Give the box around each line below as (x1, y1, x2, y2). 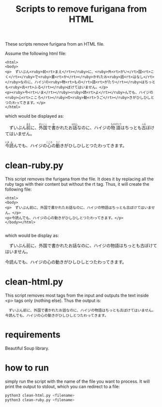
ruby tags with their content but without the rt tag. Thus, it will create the (5, 181, 149, 187)
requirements (5, 329, 60, 340)
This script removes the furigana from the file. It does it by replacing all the (5, 176, 154, 182)
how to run (5, 362, 49, 373)
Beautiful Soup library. (5, 345, 49, 351)
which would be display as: (5, 232, 59, 239)
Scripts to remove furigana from (15, 3, 147, 15)
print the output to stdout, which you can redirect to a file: (5, 383, 120, 389)
